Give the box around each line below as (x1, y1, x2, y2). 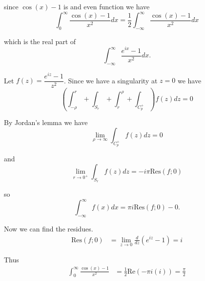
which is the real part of (4, 36, 76, 46)
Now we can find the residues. (4, 223, 93, 233)
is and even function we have (63, 1, 150, 11)
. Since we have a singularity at (63, 75, 158, 85)
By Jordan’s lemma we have (4, 117, 88, 128)
